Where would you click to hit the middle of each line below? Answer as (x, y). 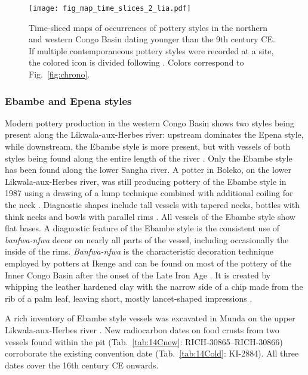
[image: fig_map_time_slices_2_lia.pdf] (110, 8)
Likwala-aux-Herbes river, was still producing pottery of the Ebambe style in (146, 181)
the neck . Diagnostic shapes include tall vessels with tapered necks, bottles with (152, 204)
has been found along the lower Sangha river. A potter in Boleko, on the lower (148, 170)
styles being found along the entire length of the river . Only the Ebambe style (149, 158)
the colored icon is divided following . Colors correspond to (136, 62)
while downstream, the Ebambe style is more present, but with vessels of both (148, 146)
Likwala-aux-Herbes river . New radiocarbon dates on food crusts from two (142, 329)
